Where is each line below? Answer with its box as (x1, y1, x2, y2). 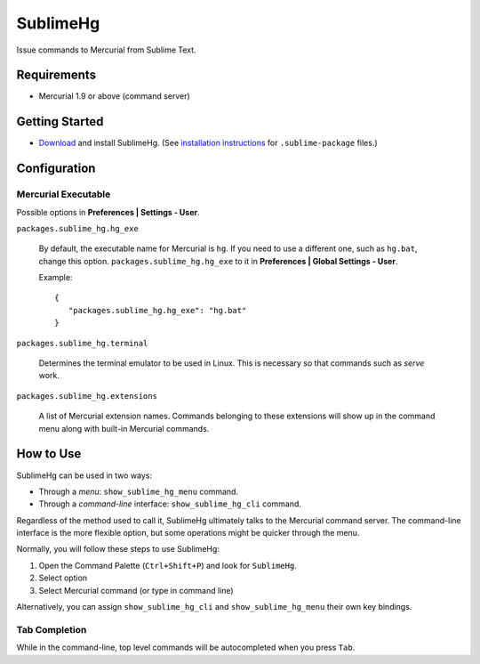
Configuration (16, 161, 96, 176)
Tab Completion (16, 623, 87, 636)
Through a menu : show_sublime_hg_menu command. (38, 486, 239, 497)
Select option (38, 572, 88, 583)
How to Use (16, 446, 82, 462)
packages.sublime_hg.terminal (16, 338, 148, 348)
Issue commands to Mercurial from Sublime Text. (16, 45, 196, 55)
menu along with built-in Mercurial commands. (38, 423, 210, 433)
